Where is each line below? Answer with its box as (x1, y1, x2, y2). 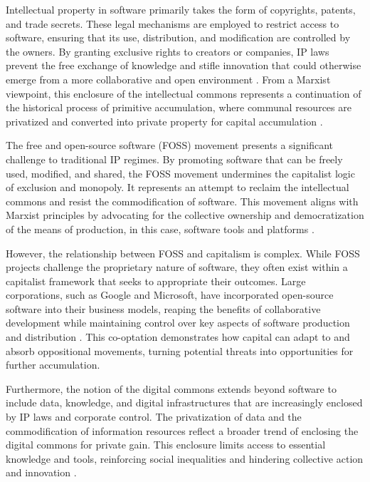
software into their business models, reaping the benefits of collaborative (6, 301, 321, 316)
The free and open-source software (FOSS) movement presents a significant (6, 138, 333, 153)
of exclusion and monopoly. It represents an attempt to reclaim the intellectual (6, 180, 349, 195)
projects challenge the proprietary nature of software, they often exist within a (6, 260, 348, 275)
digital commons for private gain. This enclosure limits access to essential (6, 437, 326, 452)
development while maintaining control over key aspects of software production (6, 315, 350, 330)
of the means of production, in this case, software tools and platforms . (6, 221, 314, 236)
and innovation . (6, 465, 77, 480)
